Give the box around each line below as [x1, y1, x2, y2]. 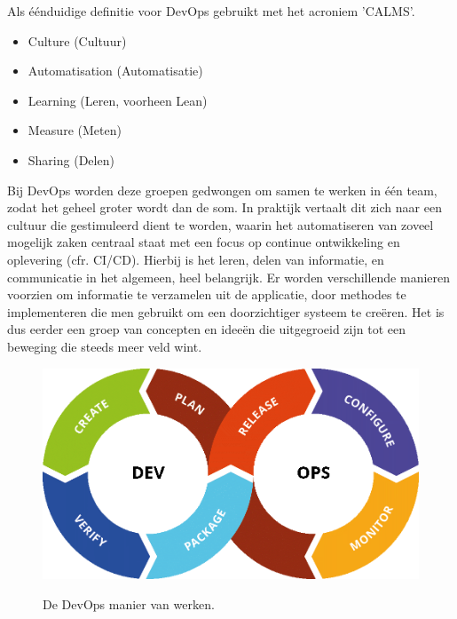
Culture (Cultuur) [28, 31, 127, 50]
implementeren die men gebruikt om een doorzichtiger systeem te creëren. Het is [7, 302, 445, 321]
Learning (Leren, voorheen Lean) [28, 91, 208, 109]
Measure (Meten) [28, 121, 122, 139]
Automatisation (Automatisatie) [28, 61, 203, 80]
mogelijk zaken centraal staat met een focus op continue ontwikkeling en [7, 233, 400, 251]
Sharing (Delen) [28, 150, 114, 169]
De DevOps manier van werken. [43, 594, 215, 613]
